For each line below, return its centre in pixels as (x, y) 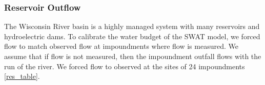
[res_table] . (22, 76)
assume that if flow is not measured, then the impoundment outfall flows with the (133, 56)
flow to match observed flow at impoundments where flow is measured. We (121, 46)
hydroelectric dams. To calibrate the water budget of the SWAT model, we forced (132, 36)
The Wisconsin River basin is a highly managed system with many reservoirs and (132, 26)
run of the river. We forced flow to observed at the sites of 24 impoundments (125, 66)
